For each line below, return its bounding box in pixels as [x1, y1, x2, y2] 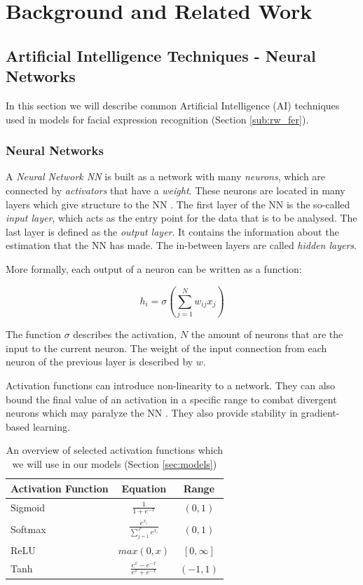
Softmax [11, 521, 46, 536]
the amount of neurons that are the [191, 327, 343, 342]
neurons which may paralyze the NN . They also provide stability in [6, 405, 298, 420]
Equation [121, 480, 167, 495]
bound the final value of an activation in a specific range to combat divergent [6, 391, 337, 406]
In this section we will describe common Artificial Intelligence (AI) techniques [6, 97, 340, 112]
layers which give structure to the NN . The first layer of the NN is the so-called [6, 196, 350, 211]
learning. [32, 419, 70, 433]
